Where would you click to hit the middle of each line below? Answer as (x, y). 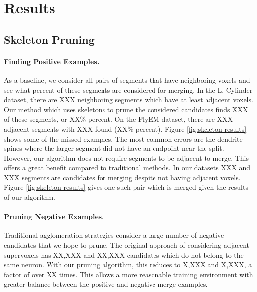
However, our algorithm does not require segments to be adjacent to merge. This (126, 158)
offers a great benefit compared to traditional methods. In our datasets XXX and (127, 168)
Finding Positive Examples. (52, 61)
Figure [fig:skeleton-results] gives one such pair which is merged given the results (126, 187)
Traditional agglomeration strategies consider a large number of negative (114, 235)
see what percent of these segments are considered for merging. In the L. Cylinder (128, 90)
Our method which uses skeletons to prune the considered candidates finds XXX (126, 109)
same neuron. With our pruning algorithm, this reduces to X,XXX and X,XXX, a (128, 264)
